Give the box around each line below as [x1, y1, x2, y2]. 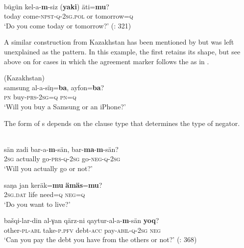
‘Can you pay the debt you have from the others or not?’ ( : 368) [4, 234, 197, 245]
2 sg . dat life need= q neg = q [4, 189, 85, 199]
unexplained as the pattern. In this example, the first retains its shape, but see [4, 46, 241, 56]
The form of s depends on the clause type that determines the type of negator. [4, 118, 240, 128]
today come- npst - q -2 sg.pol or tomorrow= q [4, 11, 133, 21]
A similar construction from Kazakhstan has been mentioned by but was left [4, 37, 234, 47]
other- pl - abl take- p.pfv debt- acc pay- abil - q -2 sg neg [4, 224, 161, 235]
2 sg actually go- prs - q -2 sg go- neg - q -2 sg [4, 153, 121, 164]
